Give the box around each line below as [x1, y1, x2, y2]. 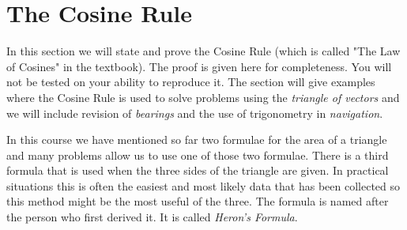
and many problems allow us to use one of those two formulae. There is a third [6, 146, 389, 163]
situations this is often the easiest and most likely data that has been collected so [6, 177, 401, 194]
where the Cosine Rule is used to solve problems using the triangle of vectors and [6, 89, 400, 105]
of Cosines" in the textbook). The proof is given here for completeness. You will [6, 58, 392, 74]
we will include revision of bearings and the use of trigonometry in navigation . [6, 104, 383, 121]
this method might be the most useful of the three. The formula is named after [6, 193, 389, 209]
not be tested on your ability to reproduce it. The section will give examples [6, 74, 375, 90]
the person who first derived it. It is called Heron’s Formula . [6, 209, 298, 225]
